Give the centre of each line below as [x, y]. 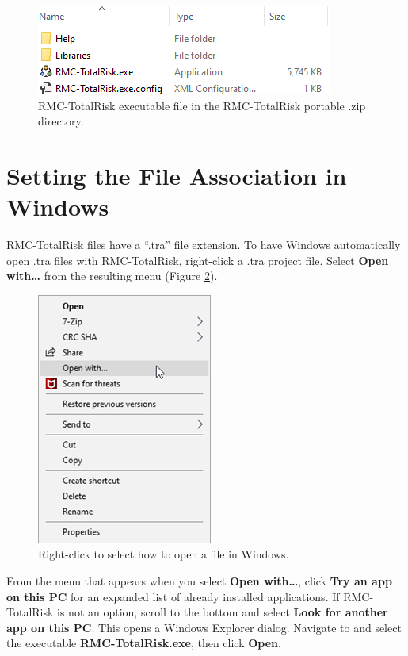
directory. [61, 121]
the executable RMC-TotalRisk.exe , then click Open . [144, 643]
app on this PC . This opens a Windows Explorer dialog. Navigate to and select [204, 627]
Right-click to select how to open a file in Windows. [164, 554]
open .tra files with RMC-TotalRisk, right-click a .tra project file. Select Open [198, 260]
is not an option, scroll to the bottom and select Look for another [223, 612]
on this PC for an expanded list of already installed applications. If [173, 596]
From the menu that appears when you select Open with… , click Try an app [199, 581]
